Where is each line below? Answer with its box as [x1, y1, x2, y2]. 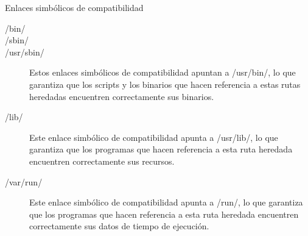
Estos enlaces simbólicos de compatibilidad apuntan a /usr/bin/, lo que [29, 66, 296, 79]
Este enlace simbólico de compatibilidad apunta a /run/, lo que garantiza [29, 196, 303, 209]
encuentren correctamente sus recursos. [29, 154, 175, 167]
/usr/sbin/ [5, 45, 44, 58]
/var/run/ [5, 175, 43, 188]
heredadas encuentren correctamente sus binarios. [29, 90, 214, 102]
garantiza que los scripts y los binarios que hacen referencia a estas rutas [29, 77, 301, 90]
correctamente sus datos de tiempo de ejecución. [29, 220, 209, 232]
